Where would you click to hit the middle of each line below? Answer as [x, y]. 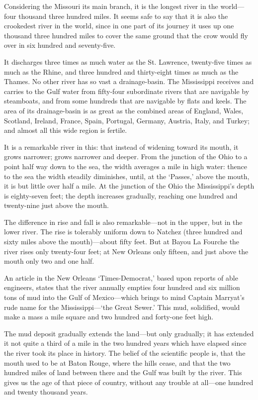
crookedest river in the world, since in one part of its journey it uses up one [119, 26]
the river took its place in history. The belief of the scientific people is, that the [125, 353]
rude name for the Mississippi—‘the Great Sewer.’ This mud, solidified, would [122, 307]
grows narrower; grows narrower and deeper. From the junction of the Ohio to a [126, 156]
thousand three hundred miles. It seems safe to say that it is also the [123, 16]
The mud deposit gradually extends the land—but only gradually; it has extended [129, 333]
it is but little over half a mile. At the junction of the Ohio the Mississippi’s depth [129, 186]
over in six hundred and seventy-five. [60, 45]
